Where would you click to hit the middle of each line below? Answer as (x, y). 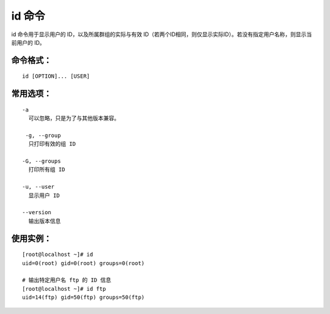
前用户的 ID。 (28, 42)
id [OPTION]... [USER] (56, 76)
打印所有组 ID (47, 170)
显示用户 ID (44, 195)
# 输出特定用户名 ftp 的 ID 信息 (67, 280)
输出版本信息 (45, 221)
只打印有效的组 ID (52, 144)
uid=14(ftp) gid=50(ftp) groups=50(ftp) (83, 297)
